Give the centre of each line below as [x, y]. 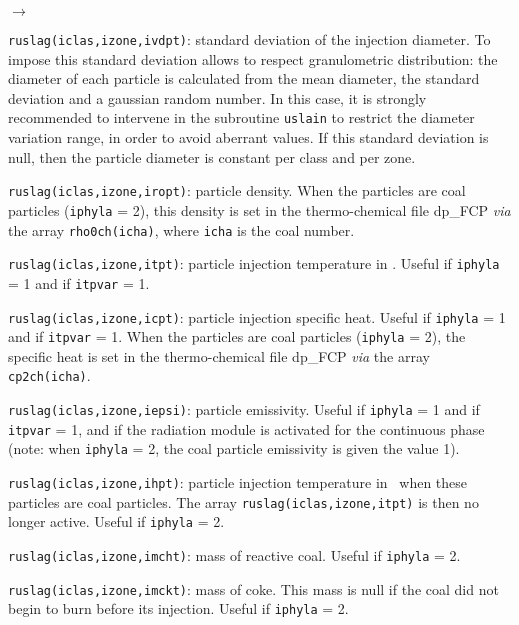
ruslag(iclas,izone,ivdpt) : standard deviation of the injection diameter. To [249, 39]
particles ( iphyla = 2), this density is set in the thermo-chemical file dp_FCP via [259, 209]
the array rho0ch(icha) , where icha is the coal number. [181, 229]
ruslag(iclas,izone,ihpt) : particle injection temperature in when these [238, 482]
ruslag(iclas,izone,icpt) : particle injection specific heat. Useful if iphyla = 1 [257, 316]
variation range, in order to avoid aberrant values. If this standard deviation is [248, 137]
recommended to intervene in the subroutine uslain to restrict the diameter [241, 117]
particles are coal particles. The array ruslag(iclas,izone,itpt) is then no [243, 501]
